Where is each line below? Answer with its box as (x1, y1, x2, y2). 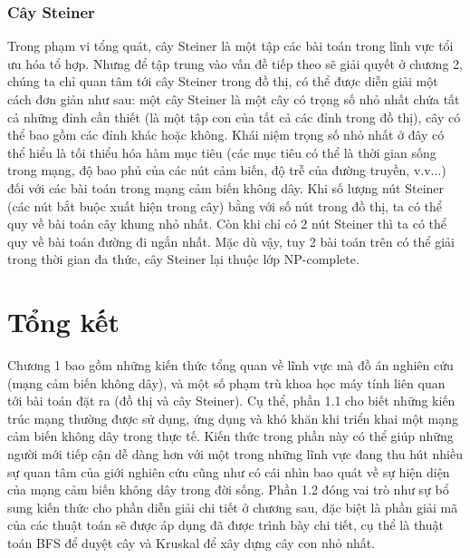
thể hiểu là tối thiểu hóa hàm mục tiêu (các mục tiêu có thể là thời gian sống (7, 142, 436, 162)
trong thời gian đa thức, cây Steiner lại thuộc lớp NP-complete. (7, 250, 360, 269)
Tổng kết (7, 303, 120, 340)
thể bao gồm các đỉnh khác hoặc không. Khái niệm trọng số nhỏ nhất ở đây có (7, 125, 445, 144)
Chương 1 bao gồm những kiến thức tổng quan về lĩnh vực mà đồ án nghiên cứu (7, 356, 454, 375)
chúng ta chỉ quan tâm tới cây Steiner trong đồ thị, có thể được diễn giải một (7, 72, 438, 91)
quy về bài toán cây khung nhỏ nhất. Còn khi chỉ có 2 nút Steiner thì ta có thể (7, 214, 447, 233)
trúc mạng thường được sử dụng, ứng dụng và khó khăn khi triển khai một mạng (7, 408, 459, 427)
